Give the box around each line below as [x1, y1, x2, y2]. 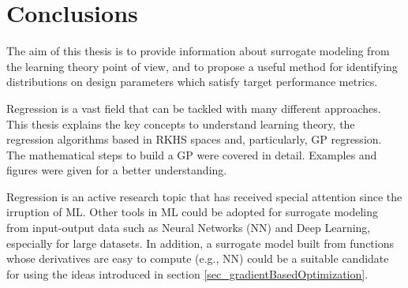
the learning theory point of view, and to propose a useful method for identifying [6, 58, 398, 74]
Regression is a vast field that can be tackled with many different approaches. [6, 99, 381, 116]
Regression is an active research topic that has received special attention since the [6, 188, 402, 204]
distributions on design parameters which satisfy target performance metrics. [6, 73, 378, 90]
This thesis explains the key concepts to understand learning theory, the [6, 115, 355, 132]
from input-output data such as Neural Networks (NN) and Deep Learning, [6, 219, 371, 236]
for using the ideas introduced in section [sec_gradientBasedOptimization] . [6, 265, 369, 282]
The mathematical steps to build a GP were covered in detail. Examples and [6, 146, 377, 163]
